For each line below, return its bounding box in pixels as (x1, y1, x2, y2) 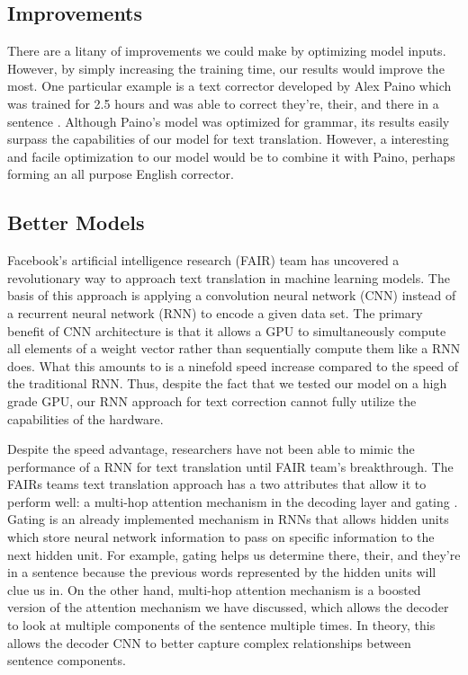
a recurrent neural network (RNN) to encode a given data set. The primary (7, 303, 423, 322)
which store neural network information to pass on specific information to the (7, 528, 435, 546)
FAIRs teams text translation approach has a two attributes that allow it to (7, 475, 427, 493)
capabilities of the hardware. (7, 409, 164, 428)
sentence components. (7, 651, 126, 670)
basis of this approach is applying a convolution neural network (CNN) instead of (7, 286, 456, 305)
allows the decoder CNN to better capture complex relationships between (7, 633, 411, 652)
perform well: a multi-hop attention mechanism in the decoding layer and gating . (7, 492, 458, 511)
